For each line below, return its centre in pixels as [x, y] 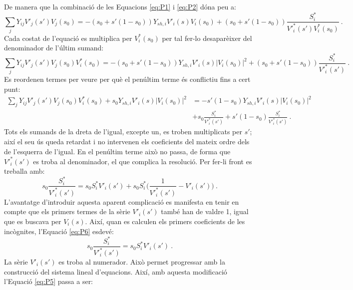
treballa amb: [24, 171]
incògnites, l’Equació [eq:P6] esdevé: [59, 231]
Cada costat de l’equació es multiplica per [68, 38]
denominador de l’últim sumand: [54, 48]
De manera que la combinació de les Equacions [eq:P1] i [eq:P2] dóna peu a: [120, 6]
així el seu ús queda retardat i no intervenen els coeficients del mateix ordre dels [127, 141]
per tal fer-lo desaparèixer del [207, 38]
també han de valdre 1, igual [205, 211]
